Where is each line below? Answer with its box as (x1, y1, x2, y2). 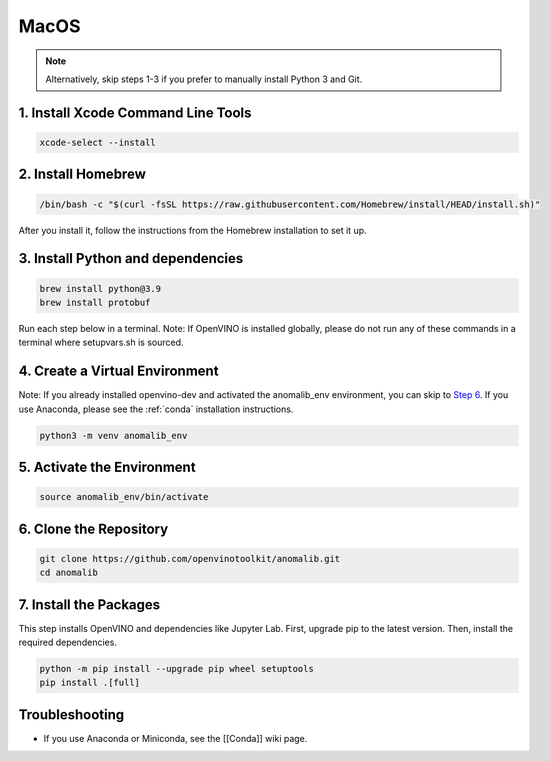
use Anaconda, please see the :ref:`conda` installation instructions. (18, 403, 294, 415)
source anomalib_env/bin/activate (39, 491, 209, 503)
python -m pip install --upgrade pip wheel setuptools (39, 663, 314, 675)
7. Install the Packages (18, 596, 161, 613)
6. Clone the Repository (18, 520, 169, 537)
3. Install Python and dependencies (18, 250, 244, 267)
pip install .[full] (39, 677, 140, 689)
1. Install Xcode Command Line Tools (18, 104, 252, 121)
